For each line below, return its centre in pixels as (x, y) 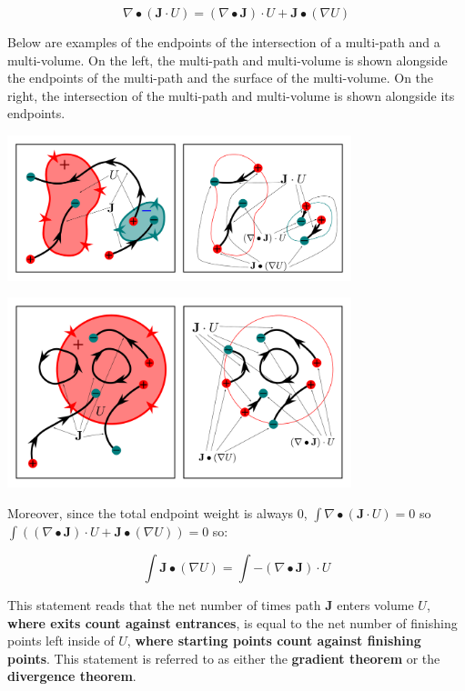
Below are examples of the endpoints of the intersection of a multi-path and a (224, 42)
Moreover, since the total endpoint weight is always (151, 512)
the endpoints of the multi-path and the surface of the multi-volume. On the (221, 78)
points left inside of (61, 641)
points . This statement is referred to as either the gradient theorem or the (224, 658)
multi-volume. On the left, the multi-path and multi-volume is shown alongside (227, 60)
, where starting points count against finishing (274, 641)
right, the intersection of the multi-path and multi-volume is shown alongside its (231, 95)
